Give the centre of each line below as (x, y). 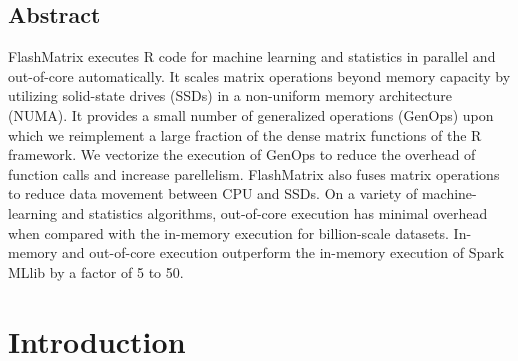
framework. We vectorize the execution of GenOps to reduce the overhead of (242, 154)
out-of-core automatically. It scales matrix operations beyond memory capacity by (259, 75)
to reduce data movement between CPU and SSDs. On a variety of (213, 193)
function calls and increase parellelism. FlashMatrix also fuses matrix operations (254, 173)
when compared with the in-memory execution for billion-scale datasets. (228, 232)
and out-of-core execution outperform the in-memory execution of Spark (283, 252)
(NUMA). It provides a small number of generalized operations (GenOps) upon (251, 114)
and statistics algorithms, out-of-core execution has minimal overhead (274, 212)
